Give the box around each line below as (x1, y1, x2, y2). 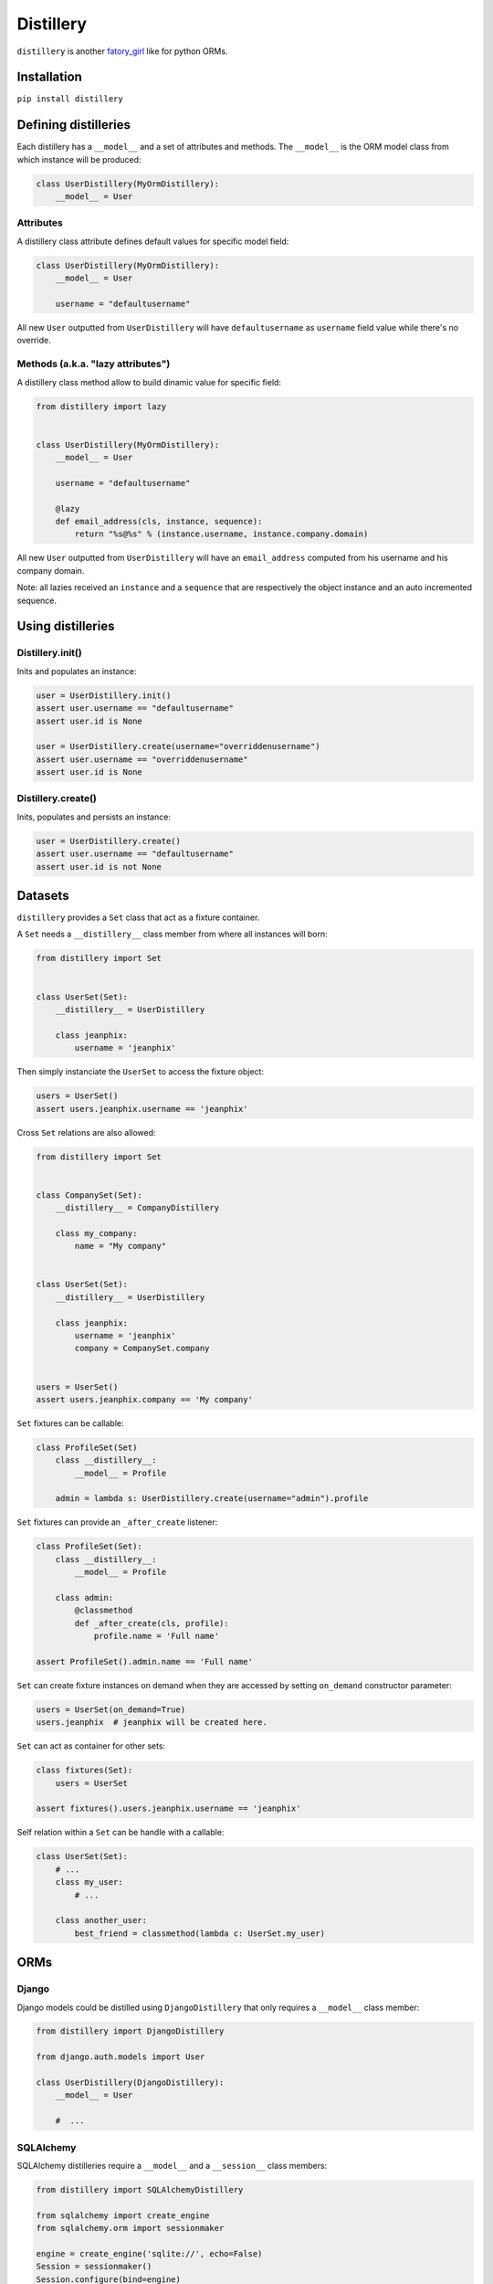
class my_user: (55, 1877, 123, 1887)
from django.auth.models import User (36, 2052, 205, 2062)
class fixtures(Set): (36, 1765, 133, 1776)
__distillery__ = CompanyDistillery (55, 1202, 219, 1213)
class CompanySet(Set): (36, 1190, 143, 1200)
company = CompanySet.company (74, 1343, 210, 1354)
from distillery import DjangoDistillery (36, 2026, 225, 2036)
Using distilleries (16, 619, 115, 634)
